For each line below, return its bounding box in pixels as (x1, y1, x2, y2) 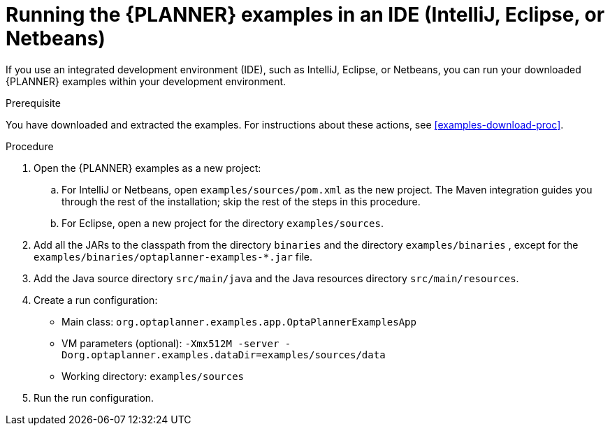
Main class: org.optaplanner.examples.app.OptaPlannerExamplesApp (61, 315, 416, 328)
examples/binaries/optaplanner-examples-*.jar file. (34, 250, 312, 263)
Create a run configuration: (34, 293, 158, 306)
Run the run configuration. (34, 391, 154, 404)
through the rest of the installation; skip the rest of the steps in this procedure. (61, 195, 421, 207)
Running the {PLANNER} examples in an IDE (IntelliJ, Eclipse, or (6, 3, 605, 27)
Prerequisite (6, 96, 61, 109)
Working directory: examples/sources (61, 370, 245, 382)
